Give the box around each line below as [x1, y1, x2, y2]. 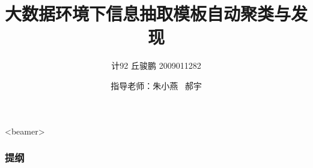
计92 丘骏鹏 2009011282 [111, 59, 201, 72]
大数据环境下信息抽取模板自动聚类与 [5, 1, 291, 26]
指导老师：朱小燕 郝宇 [111, 79, 202, 91]
